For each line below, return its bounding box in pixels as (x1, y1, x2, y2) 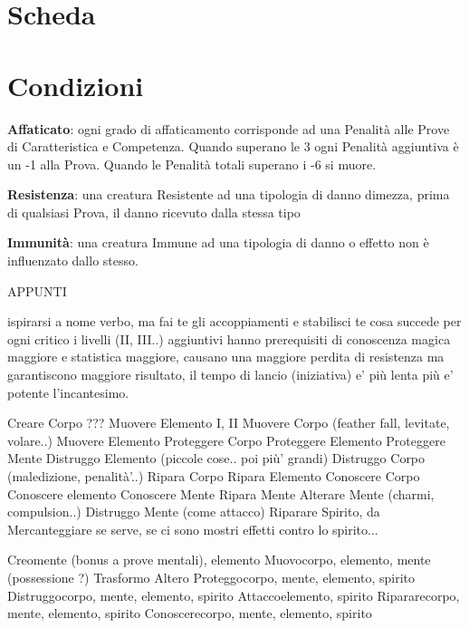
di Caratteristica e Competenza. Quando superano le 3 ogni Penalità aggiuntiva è (7, 137, 459, 156)
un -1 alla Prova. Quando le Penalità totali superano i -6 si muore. (7, 154, 377, 173)
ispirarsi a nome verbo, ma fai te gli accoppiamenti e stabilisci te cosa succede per (7, 312, 462, 331)
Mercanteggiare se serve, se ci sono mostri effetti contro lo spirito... (7, 519, 378, 538)
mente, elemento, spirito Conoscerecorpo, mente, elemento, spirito (7, 604, 372, 623)
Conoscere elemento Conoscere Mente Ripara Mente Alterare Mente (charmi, (7, 484, 435, 503)
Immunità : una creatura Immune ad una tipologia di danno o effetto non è (7, 233, 429, 252)
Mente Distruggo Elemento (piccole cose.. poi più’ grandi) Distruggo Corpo (7, 449, 426, 468)
